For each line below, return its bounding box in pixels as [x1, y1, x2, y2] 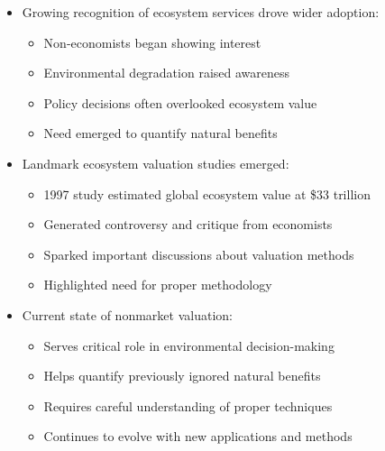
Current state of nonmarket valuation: [22, 305, 233, 324]
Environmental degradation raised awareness [43, 63, 290, 82]
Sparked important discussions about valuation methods [43, 244, 354, 263]
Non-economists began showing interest [43, 32, 261, 51]
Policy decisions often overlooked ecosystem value [43, 93, 317, 112]
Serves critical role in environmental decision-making [43, 336, 335, 354]
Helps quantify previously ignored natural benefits [43, 366, 321, 385]
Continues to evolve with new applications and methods [43, 427, 353, 446]
